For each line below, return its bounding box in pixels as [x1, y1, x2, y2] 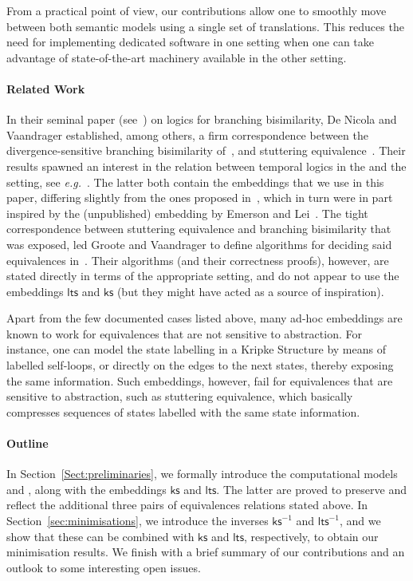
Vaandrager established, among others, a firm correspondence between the [6, 126, 368, 143]
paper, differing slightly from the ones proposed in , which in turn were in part [6, 189, 393, 206]
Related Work [6, 80, 85, 97]
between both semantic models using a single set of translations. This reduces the [6, 18, 404, 34]
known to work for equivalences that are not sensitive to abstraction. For [6, 325, 362, 342]
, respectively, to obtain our [244, 528, 379, 544]
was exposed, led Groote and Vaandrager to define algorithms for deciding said [6, 235, 392, 252]
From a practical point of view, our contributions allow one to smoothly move [6, 2, 387, 18]
